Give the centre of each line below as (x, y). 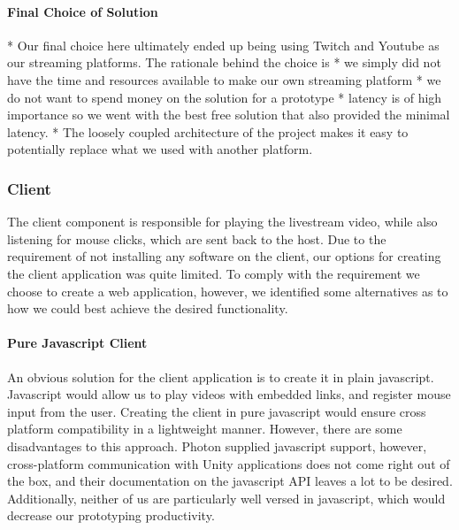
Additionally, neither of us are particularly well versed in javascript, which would (226, 498)
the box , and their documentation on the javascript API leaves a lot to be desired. (230, 481)
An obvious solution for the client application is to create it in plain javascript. (221, 376)
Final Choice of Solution (83, 11)
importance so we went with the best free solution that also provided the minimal (229, 115)
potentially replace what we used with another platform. (160, 149)
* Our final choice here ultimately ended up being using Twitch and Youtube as (223, 45)
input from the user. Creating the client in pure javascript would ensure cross (217, 411)
